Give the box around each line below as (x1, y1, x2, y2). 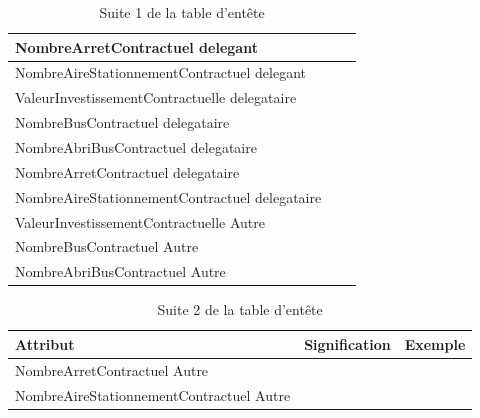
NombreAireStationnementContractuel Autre (15, 384, 291, 405)
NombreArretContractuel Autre (15, 359, 209, 380)
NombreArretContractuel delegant (15, 36, 258, 57)
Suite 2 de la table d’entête (157, 299, 323, 320)
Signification (304, 333, 391, 354)
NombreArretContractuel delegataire (15, 161, 240, 182)
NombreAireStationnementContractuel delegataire (15, 186, 322, 207)
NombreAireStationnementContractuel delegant (15, 62, 307, 83)
